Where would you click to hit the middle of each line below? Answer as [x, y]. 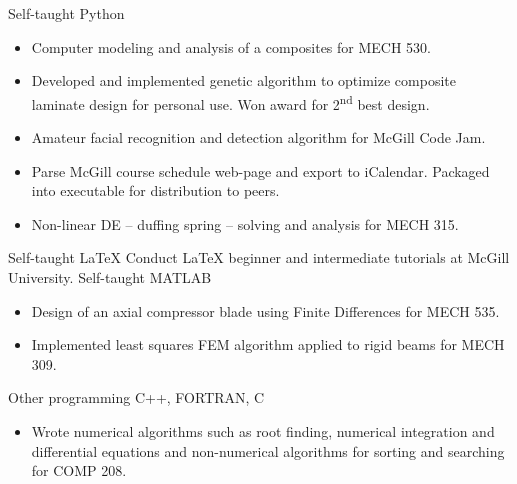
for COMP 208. [79, 470]
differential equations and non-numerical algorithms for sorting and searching [268, 450]
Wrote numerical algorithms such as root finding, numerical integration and [263, 430]
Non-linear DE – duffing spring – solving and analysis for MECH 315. [245, 223]
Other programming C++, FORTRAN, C [136, 397]
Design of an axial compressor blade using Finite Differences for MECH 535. [265, 310]
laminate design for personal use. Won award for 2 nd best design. [230, 102]
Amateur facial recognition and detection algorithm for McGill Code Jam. [258, 137]
